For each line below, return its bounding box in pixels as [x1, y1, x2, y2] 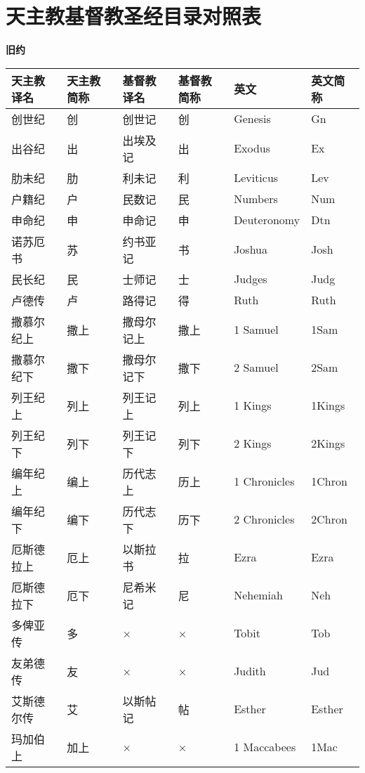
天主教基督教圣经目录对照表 [6, 1, 262, 30]
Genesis [234, 110, 271, 127]
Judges [234, 271, 267, 287]
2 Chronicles [234, 511, 295, 528]
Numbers [234, 190, 278, 207]
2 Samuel [234, 359, 279, 376]
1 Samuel [234, 321, 279, 338]
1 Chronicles [234, 473, 295, 490]
